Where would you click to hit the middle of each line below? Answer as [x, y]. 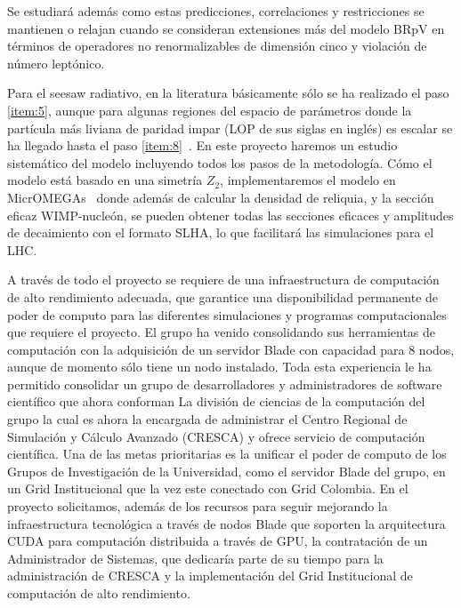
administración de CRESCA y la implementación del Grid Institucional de [210, 576]
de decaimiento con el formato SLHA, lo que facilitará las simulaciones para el [221, 232]
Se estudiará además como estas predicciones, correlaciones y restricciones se [216, 11]
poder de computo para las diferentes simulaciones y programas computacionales [227, 314]
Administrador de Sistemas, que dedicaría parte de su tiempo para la [195, 558]
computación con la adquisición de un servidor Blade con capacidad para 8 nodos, [231, 349]
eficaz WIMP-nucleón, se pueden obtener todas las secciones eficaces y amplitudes [230, 215]
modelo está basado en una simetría [105, 180]
